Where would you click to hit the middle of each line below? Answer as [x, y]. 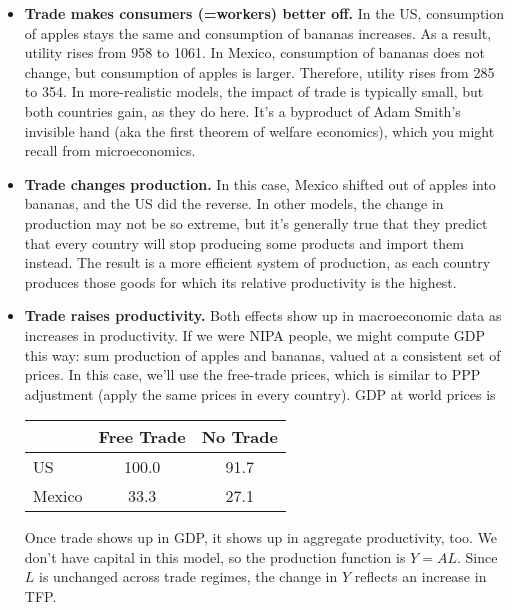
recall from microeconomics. [110, 150]
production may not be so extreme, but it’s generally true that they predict [256, 222]
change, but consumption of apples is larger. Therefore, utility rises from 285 [259, 71]
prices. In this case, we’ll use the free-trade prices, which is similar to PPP [252, 374]
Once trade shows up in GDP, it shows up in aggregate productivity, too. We [261, 537]
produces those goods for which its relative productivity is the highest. [240, 281]
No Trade [239, 437]
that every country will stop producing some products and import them [244, 242]
